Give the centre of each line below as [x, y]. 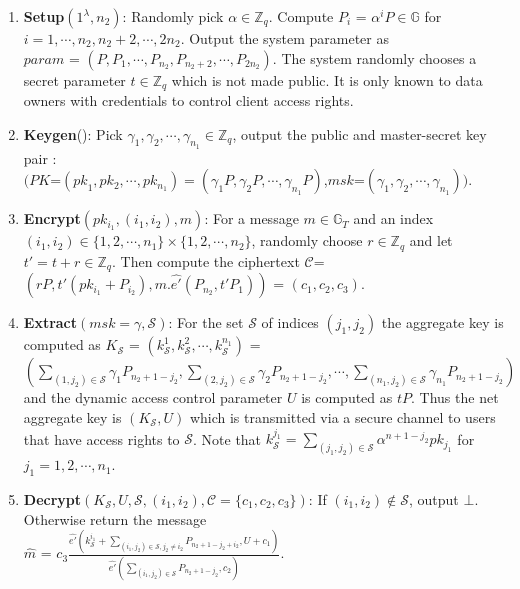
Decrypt [52, 498]
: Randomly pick [173, 16]
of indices [290, 322]
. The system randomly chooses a [374, 57]
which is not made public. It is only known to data [327, 79]
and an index [393, 218]
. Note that [227, 438]
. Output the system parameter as [284, 38]
